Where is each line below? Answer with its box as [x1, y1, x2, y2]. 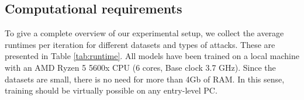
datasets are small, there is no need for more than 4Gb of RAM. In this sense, [5, 73, 285, 85]
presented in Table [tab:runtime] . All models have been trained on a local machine [5, 50, 299, 62]
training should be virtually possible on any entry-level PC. [5, 84, 217, 96]
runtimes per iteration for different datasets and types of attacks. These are [5, 38, 275, 50]
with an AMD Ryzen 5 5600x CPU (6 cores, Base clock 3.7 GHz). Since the [5, 61, 276, 73]
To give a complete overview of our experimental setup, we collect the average [5, 27, 284, 39]
